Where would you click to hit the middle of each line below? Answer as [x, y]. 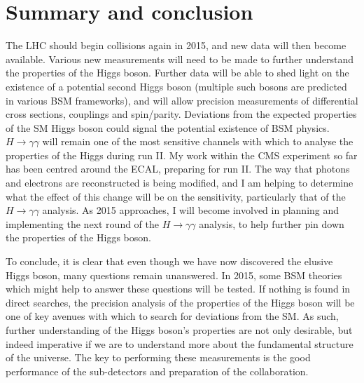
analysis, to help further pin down [272, 223]
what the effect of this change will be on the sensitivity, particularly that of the [176, 196]
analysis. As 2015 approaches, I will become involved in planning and [191, 210]
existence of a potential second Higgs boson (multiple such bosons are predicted [176, 86]
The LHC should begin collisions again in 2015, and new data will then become [176, 45]
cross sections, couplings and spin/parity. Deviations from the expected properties [181, 114]
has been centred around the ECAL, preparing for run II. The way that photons [178, 169]
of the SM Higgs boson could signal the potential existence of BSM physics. [168, 127]
